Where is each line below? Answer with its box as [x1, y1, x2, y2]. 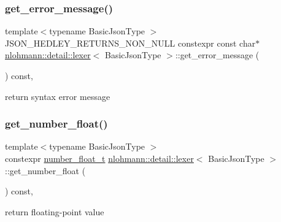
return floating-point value [5, 205, 104, 218]
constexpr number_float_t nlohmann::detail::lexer [5, 152, 194, 164]
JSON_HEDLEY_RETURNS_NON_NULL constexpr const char [5, 36, 256, 49]
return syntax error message [5, 90, 110, 102]
